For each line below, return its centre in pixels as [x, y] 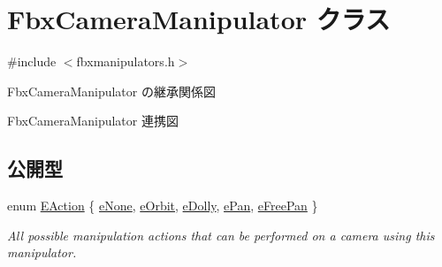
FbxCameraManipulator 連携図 [93, 121]
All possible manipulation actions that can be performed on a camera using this [221, 235]
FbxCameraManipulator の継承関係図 [111, 91]
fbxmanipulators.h [126, 61]
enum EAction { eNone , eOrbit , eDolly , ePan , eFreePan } [163, 206]
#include [32, 61]
